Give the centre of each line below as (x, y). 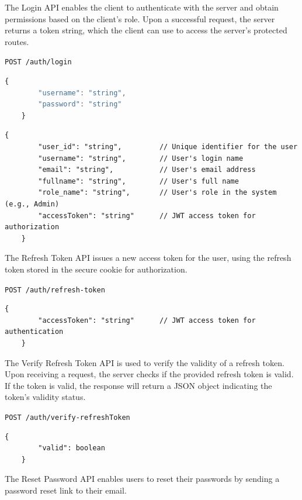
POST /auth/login (38, 62)
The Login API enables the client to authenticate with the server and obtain (142, 7)
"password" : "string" (80, 104)
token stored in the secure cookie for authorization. (96, 269)
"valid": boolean (72, 448)
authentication (34, 332)
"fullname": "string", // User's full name (138, 181)
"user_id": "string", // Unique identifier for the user (168, 147)
